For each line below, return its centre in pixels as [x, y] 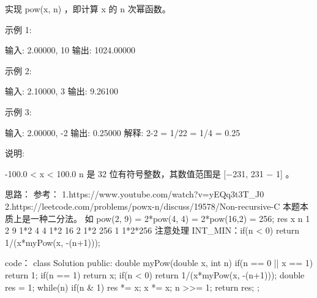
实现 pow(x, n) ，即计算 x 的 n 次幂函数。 [88, 9]
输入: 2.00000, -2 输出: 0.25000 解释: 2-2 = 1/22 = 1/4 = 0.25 [123, 132]
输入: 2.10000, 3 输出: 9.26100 [62, 91]
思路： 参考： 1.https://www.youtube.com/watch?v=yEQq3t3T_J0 [135, 194]
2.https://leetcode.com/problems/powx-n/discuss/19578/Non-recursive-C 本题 [153, 206]
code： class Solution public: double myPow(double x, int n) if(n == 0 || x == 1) [159, 263]
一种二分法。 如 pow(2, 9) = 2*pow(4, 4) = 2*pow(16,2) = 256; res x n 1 [170, 218]
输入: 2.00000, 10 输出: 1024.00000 [70, 50]
